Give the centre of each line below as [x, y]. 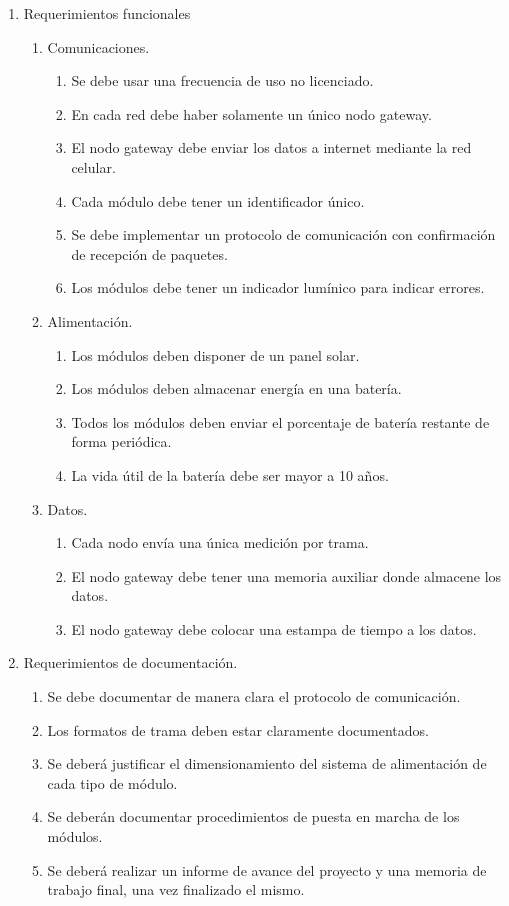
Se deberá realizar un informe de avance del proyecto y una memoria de [267, 869]
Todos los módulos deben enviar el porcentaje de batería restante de [280, 421]
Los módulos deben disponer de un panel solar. [215, 354]
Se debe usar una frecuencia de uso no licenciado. [222, 80]
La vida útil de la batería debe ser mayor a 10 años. [230, 474]
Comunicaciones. [98, 46]
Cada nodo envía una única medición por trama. [220, 542]
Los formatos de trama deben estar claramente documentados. [238, 729]
